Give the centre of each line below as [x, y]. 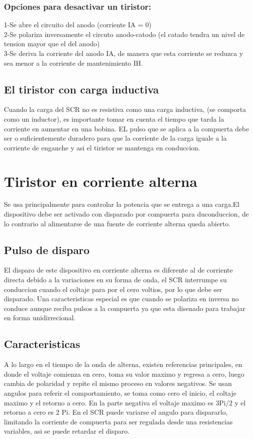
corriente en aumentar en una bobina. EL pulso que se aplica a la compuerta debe [126, 128]
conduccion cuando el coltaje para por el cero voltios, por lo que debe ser [113, 289]
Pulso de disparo [47, 249]
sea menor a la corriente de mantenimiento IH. [74, 63]
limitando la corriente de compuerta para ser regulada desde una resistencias [118, 421]
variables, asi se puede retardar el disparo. [67, 431]
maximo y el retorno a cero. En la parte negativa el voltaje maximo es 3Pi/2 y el [125, 402]
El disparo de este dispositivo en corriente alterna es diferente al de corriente [118, 270]
